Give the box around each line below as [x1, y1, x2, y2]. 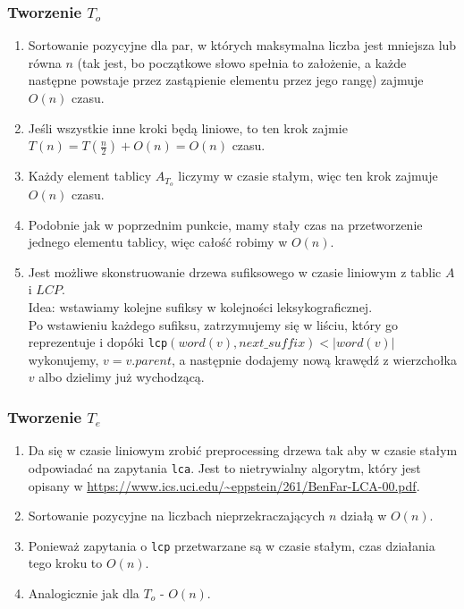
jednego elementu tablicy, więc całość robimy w [28, 233, 288, 251]
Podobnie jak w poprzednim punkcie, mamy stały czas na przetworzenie [28, 215, 423, 233]
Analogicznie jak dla [28, 583, 139, 602]
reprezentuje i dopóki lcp [28, 333, 168, 351]
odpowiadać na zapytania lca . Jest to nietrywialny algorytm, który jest [28, 458, 421, 477]
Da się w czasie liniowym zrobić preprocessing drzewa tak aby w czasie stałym [28, 441, 458, 460]
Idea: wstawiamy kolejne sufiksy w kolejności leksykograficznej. [28, 298, 373, 317]
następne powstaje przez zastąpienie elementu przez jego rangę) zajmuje [28, 71, 424, 89]
